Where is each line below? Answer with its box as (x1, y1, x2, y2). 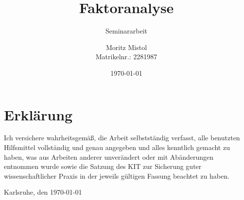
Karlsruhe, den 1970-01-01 (4, 187, 82, 197)
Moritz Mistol (105, 42, 147, 52)
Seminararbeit (105, 26, 148, 36)
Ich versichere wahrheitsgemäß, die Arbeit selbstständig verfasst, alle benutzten (4, 133, 240, 143)
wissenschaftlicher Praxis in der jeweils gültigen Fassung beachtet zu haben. (4, 170, 229, 181)
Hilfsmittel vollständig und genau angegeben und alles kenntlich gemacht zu (4, 142, 230, 152)
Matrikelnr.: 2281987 (95, 51, 157, 62)
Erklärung (4, 104, 73, 124)
